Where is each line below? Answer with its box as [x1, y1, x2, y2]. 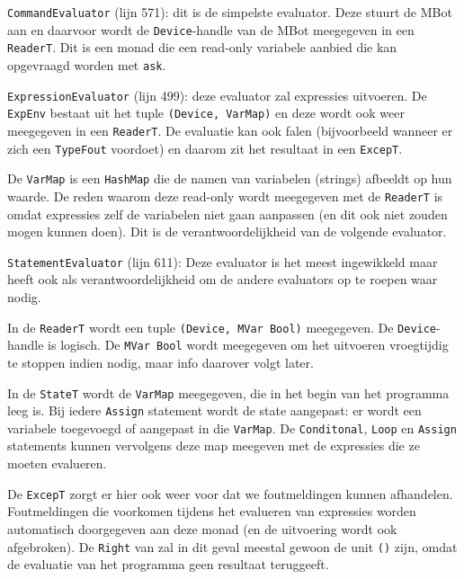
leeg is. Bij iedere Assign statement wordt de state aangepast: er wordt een [7, 401, 422, 420]
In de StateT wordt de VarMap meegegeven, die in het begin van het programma [7, 383, 450, 402]
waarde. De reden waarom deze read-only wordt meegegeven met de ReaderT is [7, 186, 443, 205]
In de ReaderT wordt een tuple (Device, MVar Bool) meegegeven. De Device [7, 317, 437, 336]
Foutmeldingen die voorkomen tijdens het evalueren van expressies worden [7, 502, 416, 521]
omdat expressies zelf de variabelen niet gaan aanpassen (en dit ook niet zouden [7, 204, 448, 223]
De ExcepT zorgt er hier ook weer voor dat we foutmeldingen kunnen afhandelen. [7, 484, 453, 503]
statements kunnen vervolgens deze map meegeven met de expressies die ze [7, 436, 420, 455]
